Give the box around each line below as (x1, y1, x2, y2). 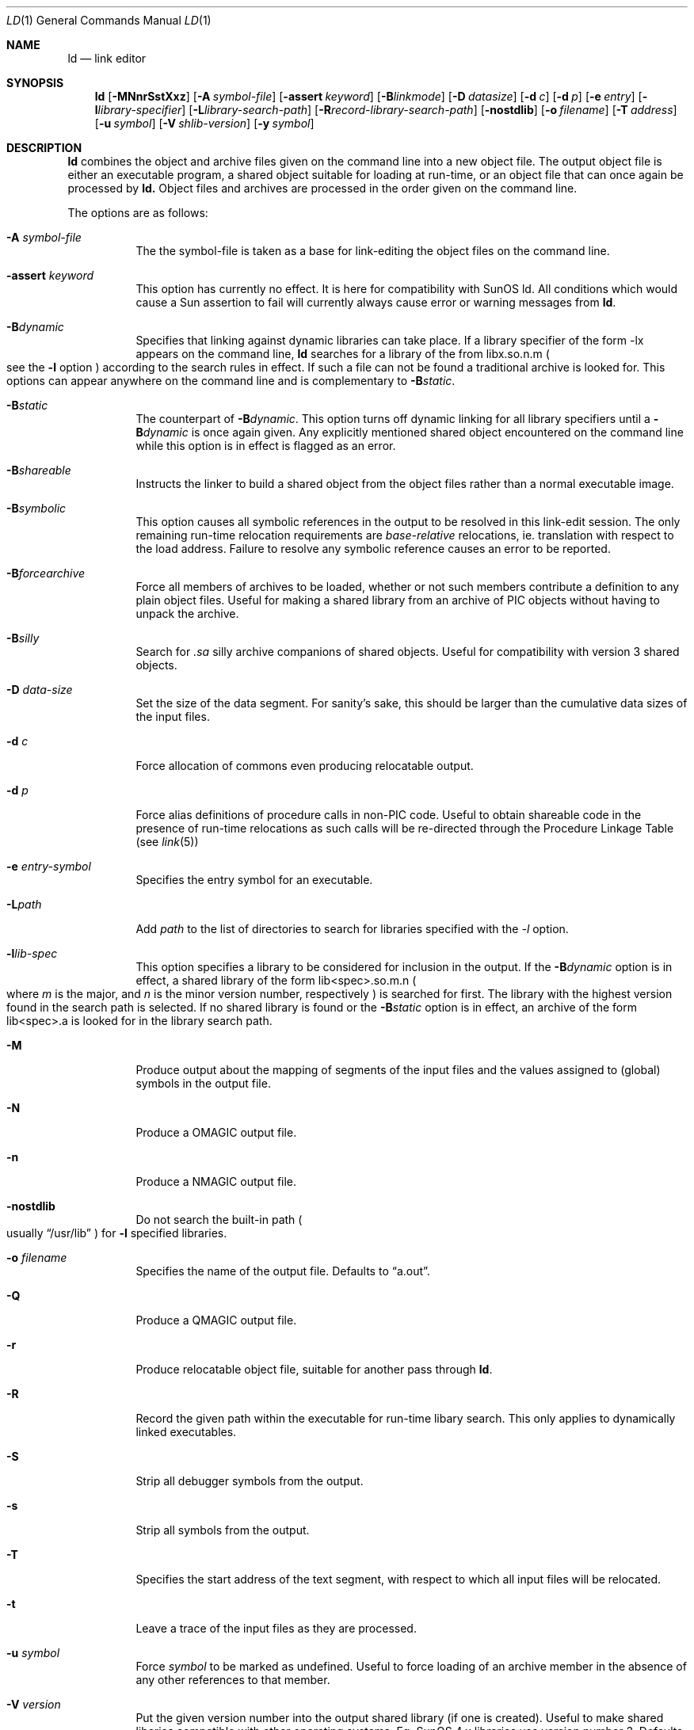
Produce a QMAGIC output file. (135, 1313, 297, 1327)
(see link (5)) (135, 835, 199, 848)
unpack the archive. (135, 607, 239, 620)
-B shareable (6, 463, 71, 477)
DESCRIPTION (6, 141, 82, 154)
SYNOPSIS (6, 76, 64, 90)
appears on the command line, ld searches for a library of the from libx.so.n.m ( (135, 347, 550, 360)
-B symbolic (6, 501, 67, 515)
